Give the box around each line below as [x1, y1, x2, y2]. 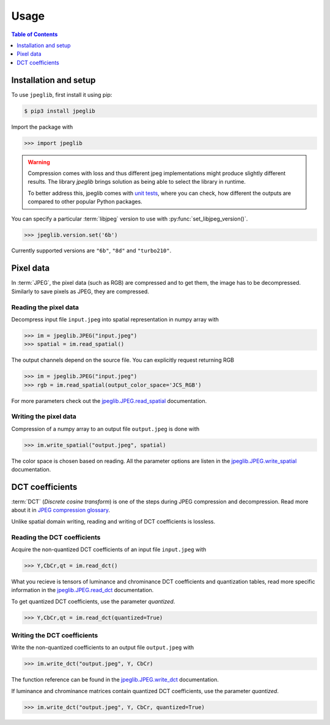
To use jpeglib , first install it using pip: [11, 91, 112, 98]
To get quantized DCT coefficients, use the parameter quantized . [11, 598, 175, 605]
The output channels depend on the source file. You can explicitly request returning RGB [11, 356, 235, 364]
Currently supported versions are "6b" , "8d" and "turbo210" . [11, 247, 172, 254]
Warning [28, 158, 50, 165]
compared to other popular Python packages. [28, 198, 143, 205]
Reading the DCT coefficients [11, 533, 101, 541]
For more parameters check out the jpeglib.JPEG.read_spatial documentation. [11, 397, 207, 404]
